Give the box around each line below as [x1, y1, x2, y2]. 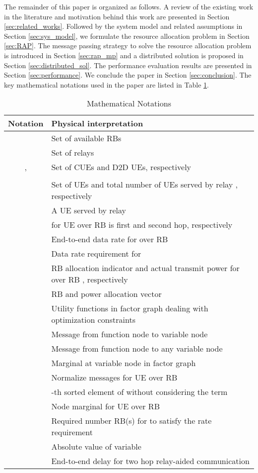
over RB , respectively [51, 274, 128, 285]
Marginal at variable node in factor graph [51, 357, 196, 369]
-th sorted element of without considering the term [51, 386, 228, 398]
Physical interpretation [51, 117, 143, 129]
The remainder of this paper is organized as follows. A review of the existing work [4, 1, 254, 11]
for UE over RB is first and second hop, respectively [51, 219, 233, 231]
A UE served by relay [51, 204, 126, 216]
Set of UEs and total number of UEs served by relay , [51, 179, 238, 190]
